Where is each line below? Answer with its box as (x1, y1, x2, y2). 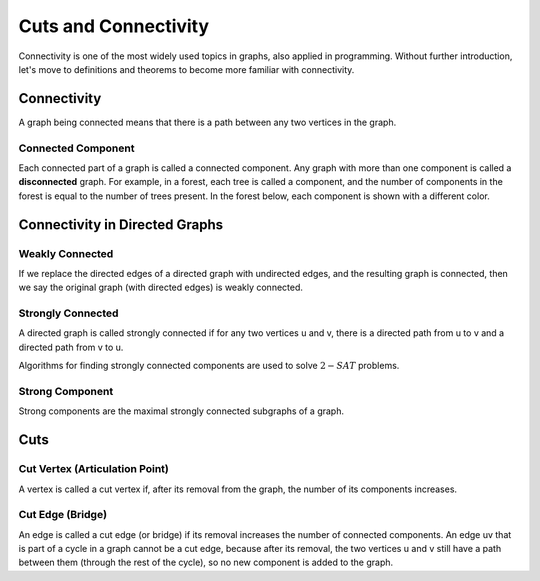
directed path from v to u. (18, 341, 124, 353)
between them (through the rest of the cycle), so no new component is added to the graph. (18, 556, 394, 569)
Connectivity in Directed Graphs (18, 216, 224, 233)
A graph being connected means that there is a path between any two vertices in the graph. (18, 116, 397, 128)
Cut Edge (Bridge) (18, 508, 108, 522)
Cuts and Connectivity (18, 15, 210, 37)
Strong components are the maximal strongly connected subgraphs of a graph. (18, 405, 345, 417)
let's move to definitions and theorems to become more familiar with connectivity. (18, 63, 355, 75)
